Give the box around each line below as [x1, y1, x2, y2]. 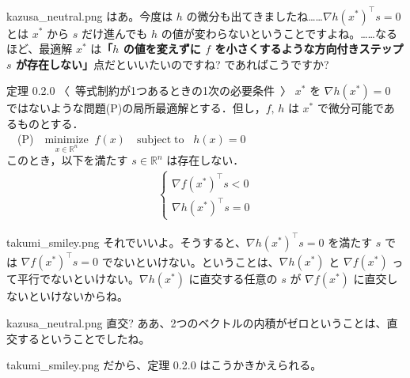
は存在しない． [166, 152, 245, 168]
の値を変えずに [123, 40, 201, 57]
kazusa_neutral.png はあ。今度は [6, 7, 173, 24]
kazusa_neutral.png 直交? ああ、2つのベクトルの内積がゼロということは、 [6, 315, 387, 331]
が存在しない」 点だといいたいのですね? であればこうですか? [15, 55, 329, 72]
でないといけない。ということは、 [101, 253, 279, 270]
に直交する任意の [188, 270, 278, 287]
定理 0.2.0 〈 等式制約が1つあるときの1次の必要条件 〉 [6, 82, 292, 99]
